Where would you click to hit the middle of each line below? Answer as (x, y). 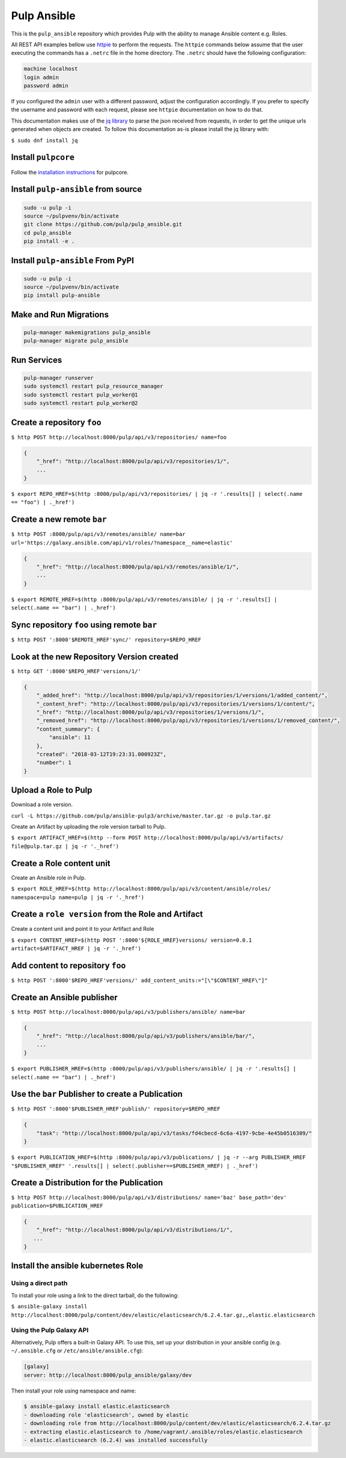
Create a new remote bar (59, 520)
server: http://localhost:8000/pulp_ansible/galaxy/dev (108, 1375)
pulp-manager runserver (59, 378)
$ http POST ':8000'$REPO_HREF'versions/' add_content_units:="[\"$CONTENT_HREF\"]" (139, 981)
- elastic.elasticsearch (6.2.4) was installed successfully (116, 1440)
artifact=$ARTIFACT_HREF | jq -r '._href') (76, 949)
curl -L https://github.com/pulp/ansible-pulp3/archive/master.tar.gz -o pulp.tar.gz (141, 816)
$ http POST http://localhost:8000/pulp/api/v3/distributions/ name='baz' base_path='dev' (149, 1197)
